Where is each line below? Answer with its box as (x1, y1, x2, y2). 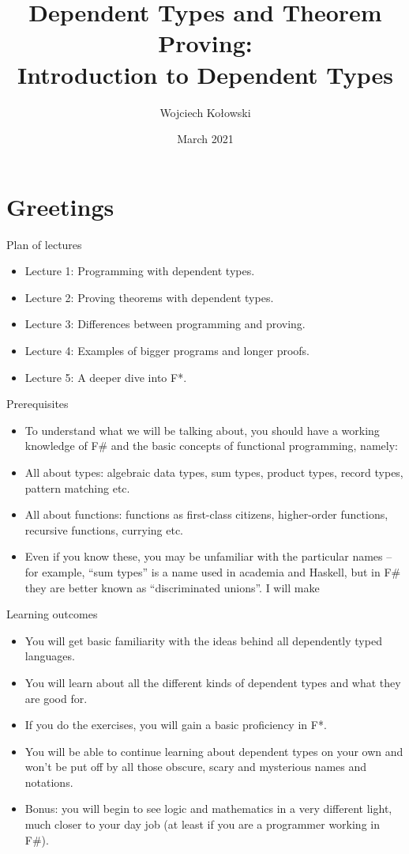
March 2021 (177, 130, 234, 147)
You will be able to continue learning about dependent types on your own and (24, 743, 403, 759)
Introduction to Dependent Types (17, 58, 394, 90)
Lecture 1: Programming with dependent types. (24, 263, 255, 279)
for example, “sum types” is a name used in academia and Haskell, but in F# (24, 563, 401, 580)
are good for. (24, 690, 88, 706)
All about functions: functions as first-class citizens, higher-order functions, (24, 506, 388, 523)
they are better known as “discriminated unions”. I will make (24, 579, 320, 595)
